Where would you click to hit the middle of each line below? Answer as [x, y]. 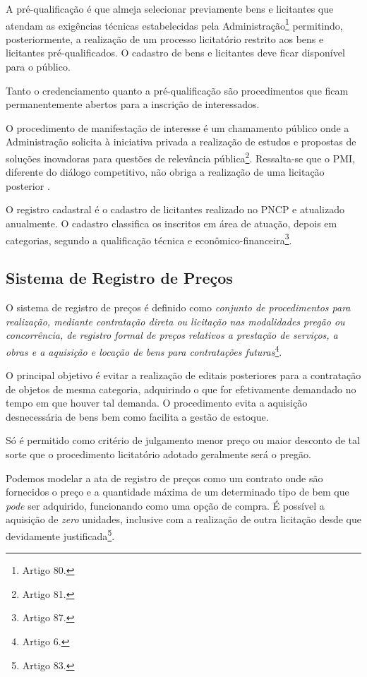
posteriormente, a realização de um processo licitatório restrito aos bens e [165, 38]
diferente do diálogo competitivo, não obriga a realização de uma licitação [165, 172]
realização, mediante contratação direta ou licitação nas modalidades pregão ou [175, 321]
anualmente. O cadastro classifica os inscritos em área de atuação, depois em [172, 223]
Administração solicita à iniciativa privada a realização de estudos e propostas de [181, 142]
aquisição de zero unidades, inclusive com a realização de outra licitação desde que [183, 519]
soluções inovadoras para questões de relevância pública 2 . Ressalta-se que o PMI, [180, 157]
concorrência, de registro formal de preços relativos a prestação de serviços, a [172, 335]
